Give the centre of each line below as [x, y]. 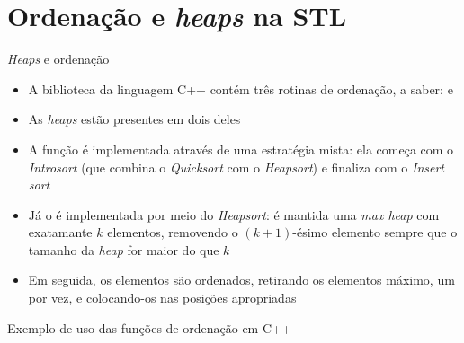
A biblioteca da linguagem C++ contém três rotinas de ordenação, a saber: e [241, 88]
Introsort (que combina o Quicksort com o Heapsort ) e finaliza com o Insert [236, 167]
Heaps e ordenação [58, 59]
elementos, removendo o [173, 232]
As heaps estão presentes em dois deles [134, 119]
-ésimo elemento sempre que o [375, 232]
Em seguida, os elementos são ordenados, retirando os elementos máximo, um [241, 280]
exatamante [60, 232]
